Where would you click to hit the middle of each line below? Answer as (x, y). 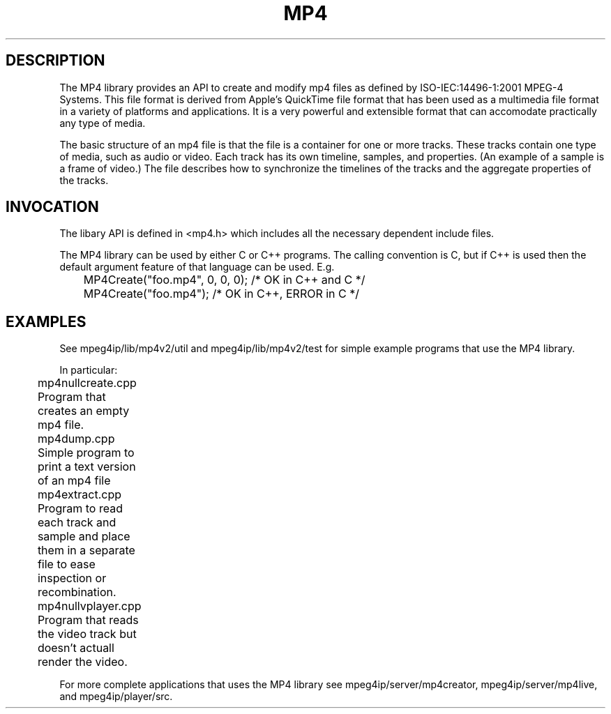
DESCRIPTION (55, 61)
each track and (77, 523)
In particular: (89, 370)
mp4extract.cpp (79, 495)
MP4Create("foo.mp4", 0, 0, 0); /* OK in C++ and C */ (224, 280)
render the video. (82, 662)
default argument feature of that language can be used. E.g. (197, 267)
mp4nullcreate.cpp (87, 383)
